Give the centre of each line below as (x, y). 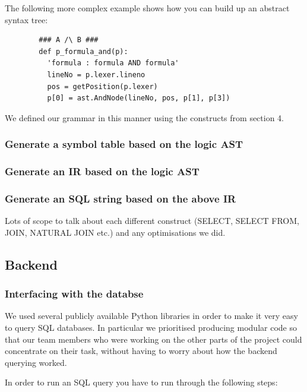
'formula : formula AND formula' (113, 63)
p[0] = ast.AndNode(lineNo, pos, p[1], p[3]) (139, 98)
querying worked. (36, 362)
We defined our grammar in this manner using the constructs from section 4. (145, 117)
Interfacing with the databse (74, 294)
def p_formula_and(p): (83, 51)
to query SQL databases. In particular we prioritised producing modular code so (151, 328)
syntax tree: (26, 19)
